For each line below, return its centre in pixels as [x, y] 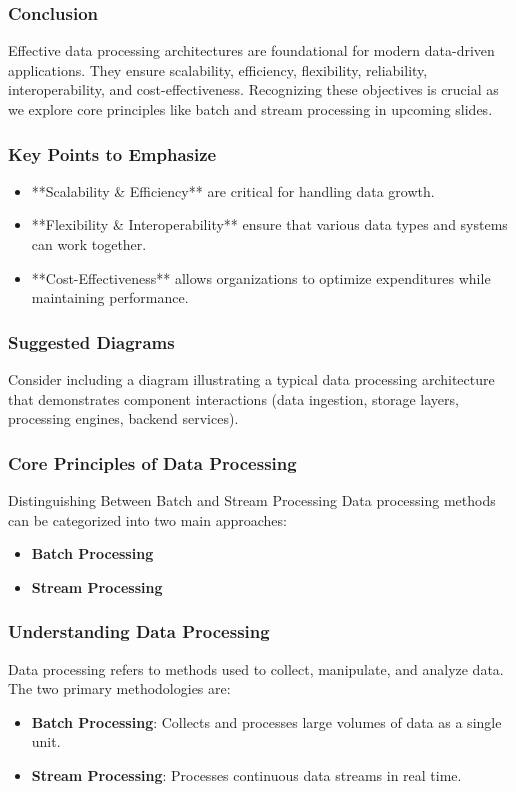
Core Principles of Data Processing [152, 462]
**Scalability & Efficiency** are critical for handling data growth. [233, 190]
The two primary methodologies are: [119, 688]
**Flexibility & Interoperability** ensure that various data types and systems [269, 224]
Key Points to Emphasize [112, 153]
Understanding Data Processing [139, 631]
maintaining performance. [110, 297]
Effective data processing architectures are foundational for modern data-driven [251, 50]
